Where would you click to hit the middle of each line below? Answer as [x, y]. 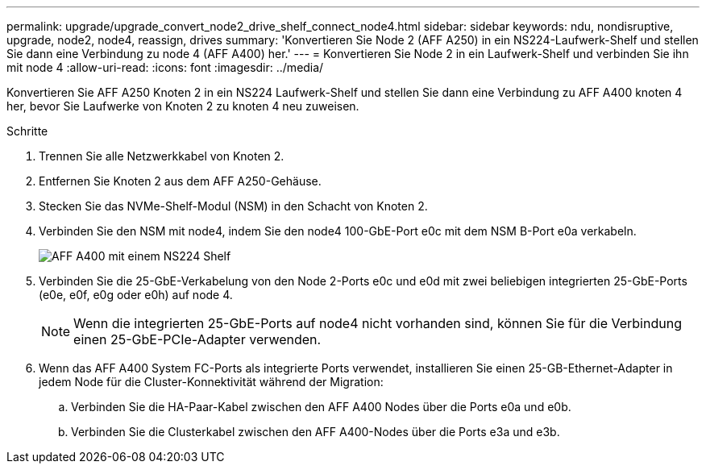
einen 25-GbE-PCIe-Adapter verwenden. [197, 339]
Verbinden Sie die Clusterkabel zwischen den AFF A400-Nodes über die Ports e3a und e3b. [316, 432]
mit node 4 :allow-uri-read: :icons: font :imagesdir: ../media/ [165, 67]
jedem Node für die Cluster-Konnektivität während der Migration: [211, 382]
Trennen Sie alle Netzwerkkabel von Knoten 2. [162, 156]
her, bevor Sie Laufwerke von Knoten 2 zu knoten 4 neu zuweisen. [183, 106]
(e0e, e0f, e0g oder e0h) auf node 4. [136, 295]
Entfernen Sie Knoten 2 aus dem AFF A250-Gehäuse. [180, 181]
